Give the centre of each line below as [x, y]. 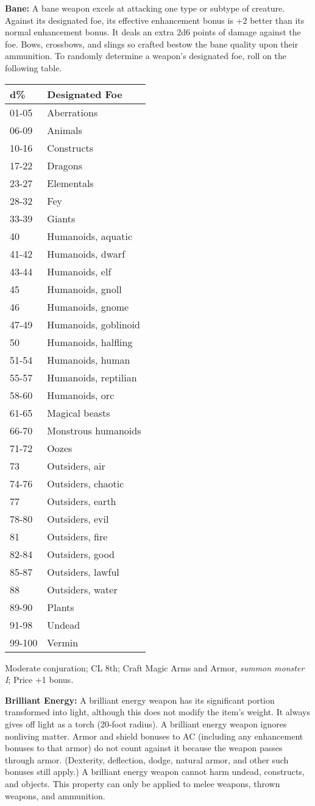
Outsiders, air [76, 465]
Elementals [70, 183]
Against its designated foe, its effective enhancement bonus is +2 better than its [155, 20]
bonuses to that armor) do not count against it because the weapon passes [144, 748]
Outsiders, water [82, 589]
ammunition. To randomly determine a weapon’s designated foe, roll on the [146, 56]
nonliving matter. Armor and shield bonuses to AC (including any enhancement [154, 736]
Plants [61, 607]
